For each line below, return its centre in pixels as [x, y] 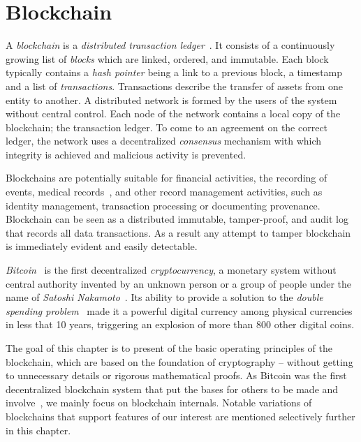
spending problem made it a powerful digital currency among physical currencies [179, 310]
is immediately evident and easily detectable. [102, 246]
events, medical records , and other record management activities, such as [164, 192]
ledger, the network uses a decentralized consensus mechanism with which [164, 141]
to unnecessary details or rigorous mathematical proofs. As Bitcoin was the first [176, 375]
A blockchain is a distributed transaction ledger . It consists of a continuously [170, 45]
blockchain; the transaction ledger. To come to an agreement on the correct [167, 127]
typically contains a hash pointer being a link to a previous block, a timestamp [174, 72]
